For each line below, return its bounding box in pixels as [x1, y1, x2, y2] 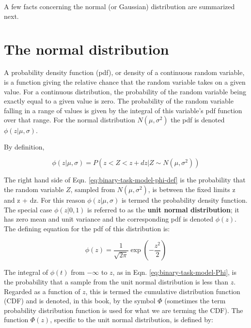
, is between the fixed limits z [148, 184, 235, 194]
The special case [4, 204, 52, 214]
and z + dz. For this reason [4, 195, 85, 205]
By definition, [4, 141, 45, 151]
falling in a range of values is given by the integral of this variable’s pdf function [4, 105, 242, 115]
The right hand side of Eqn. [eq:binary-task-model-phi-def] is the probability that [4, 175, 246, 185]
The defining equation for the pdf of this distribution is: [4, 223, 170, 233]
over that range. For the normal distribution [4, 115, 135, 125]
